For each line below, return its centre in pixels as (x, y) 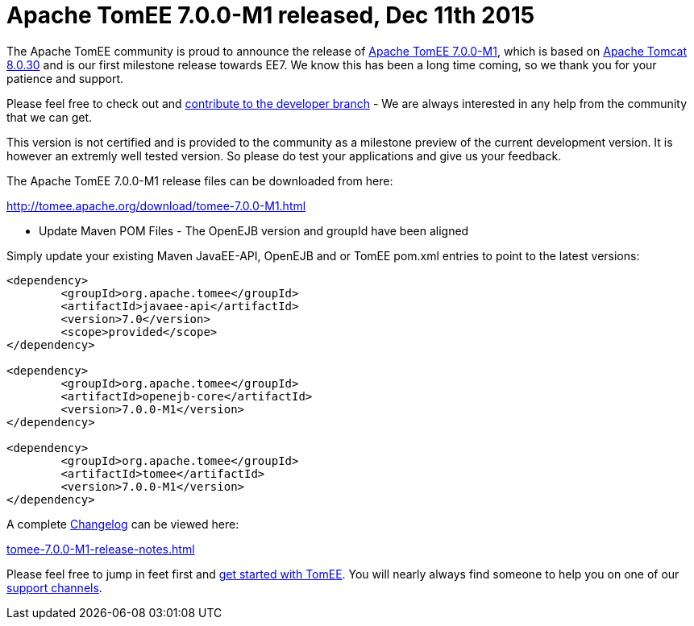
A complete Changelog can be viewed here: (123, 524)
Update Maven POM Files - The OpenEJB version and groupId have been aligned (254, 230)
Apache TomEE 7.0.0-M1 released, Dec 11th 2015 (271, 15)
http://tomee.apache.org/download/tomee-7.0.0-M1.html (156, 205)
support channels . (54, 587)
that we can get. (50, 117)
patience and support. (65, 78)
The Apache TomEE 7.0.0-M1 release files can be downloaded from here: (200, 180)
